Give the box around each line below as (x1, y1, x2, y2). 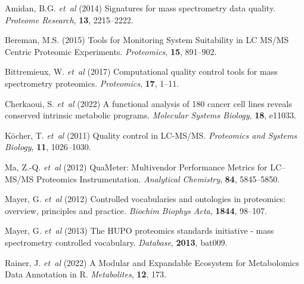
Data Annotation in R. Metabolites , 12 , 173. (5, 268, 166, 280)
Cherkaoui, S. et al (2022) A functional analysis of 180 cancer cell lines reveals (5, 97, 292, 109)
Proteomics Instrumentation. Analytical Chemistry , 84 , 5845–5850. (36, 172, 280, 185)
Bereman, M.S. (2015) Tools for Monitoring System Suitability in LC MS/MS (5, 33, 289, 46)
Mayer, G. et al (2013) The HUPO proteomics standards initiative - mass (5, 224, 274, 237)
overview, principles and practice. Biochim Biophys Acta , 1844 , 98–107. (5, 204, 267, 216)
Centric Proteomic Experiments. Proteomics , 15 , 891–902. (5, 45, 217, 57)
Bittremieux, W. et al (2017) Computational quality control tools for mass (5, 65, 278, 78)
